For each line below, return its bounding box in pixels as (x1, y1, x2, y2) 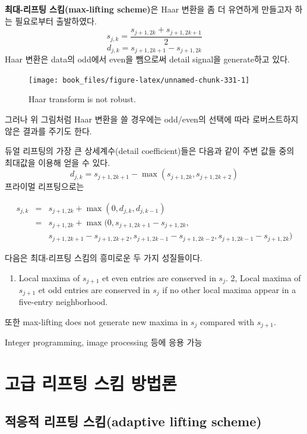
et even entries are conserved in (102, 271, 216, 284)
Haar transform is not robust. (29, 93, 136, 105)
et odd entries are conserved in (38, 283, 150, 295)
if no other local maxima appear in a (162, 283, 296, 295)
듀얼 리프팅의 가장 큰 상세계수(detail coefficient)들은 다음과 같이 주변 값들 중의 (5, 144, 295, 157)
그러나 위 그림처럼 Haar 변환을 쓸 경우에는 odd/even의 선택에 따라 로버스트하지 (5, 112, 299, 125)
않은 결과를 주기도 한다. (5, 124, 92, 137)
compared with (200, 316, 254, 328)
